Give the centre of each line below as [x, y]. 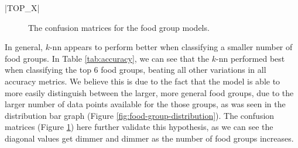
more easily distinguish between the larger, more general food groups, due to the [149, 92]
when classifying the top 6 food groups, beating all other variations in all [136, 70]
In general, [24, 47]
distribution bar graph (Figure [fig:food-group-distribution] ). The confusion [140, 115]
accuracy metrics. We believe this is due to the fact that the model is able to [143, 81]
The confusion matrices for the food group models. [119, 27]
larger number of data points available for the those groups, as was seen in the [145, 104]
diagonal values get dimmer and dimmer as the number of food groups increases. [149, 138]
